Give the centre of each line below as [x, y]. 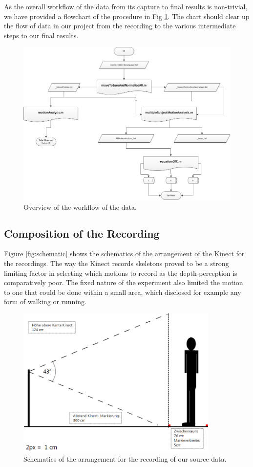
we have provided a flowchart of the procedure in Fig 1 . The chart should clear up [127, 16]
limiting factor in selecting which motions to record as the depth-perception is [121, 273]
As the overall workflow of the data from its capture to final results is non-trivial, [126, 6]
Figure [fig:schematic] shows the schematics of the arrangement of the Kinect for [124, 254]
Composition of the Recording [82, 233]
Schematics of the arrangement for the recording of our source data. [125, 458]
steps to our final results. [41, 35]
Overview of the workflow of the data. [80, 207]
